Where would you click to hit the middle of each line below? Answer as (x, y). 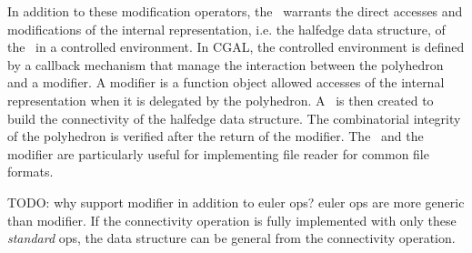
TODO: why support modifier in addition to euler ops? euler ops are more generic (236, 202)
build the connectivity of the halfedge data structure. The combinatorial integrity (234, 118)
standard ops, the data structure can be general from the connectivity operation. (231, 238)
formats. (30, 172)
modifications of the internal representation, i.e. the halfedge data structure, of (226, 29)
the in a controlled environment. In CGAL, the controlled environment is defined (236, 47)
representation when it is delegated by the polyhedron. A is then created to (221, 100)
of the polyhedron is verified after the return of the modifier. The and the (216, 136)
